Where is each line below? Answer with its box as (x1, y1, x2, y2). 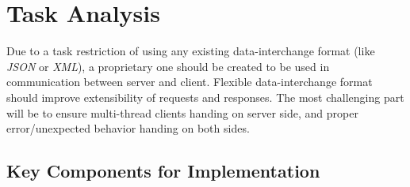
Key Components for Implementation (6, 159, 320, 183)
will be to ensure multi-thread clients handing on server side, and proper (6, 104, 358, 121)
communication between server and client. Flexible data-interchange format (6, 73, 373, 90)
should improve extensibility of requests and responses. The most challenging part (6, 88, 404, 105)
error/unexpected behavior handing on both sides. (6, 120, 250, 137)
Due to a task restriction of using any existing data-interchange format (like (6, 43, 375, 59)
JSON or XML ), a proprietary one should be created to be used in (6, 58, 330, 74)
